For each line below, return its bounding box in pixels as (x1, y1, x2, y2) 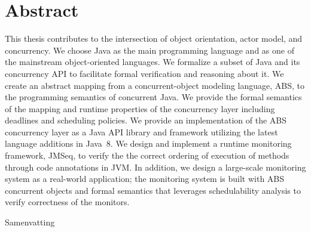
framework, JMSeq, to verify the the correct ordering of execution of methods (5, 149, 289, 162)
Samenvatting (5, 216, 55, 228)
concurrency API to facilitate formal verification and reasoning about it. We (5, 67, 284, 79)
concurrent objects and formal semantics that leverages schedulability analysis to (5, 184, 301, 196)
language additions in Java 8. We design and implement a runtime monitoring (5, 137, 292, 150)
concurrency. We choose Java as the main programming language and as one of (5, 44, 294, 56)
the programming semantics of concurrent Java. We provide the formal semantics (5, 91, 302, 103)
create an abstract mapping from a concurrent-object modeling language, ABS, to (5, 79, 304, 91)
